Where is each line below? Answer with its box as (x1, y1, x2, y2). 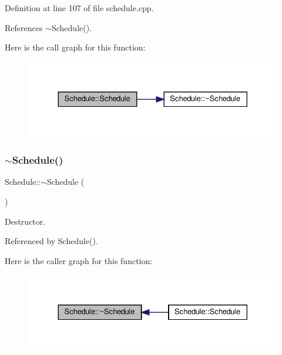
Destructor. (5, 215, 46, 227)
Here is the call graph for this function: (5, 41, 146, 53)
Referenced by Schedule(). (5, 235, 98, 247)
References (5, 21, 43, 33)
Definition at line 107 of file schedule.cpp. (5, 2, 154, 13)
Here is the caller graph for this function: (5, 254, 153, 266)
